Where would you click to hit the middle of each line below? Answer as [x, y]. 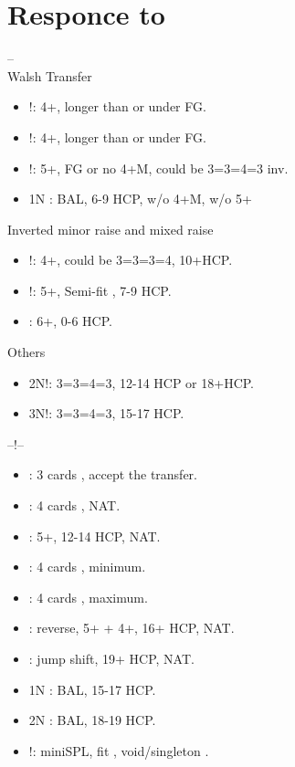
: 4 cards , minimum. [87, 567]
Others [26, 352]
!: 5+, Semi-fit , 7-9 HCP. [100, 290]
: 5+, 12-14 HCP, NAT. [95, 536]
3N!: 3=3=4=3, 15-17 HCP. [106, 413]
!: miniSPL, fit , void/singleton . [119, 750]
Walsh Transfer [50, 75]
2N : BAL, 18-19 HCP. [92, 720]
